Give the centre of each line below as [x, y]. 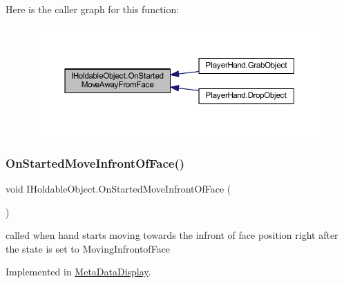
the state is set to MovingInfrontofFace [88, 248]
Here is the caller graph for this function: [93, 9]
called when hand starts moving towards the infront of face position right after [172, 235]
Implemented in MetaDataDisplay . [78, 272]
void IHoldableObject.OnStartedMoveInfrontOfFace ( [118, 189]
